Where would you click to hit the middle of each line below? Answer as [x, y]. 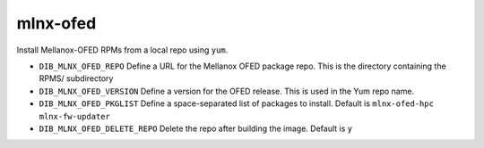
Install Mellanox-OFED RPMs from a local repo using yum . [122, 50]
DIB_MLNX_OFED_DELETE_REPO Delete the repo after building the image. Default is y [196, 128]
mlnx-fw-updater [75, 116]
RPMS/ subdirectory [76, 78]
